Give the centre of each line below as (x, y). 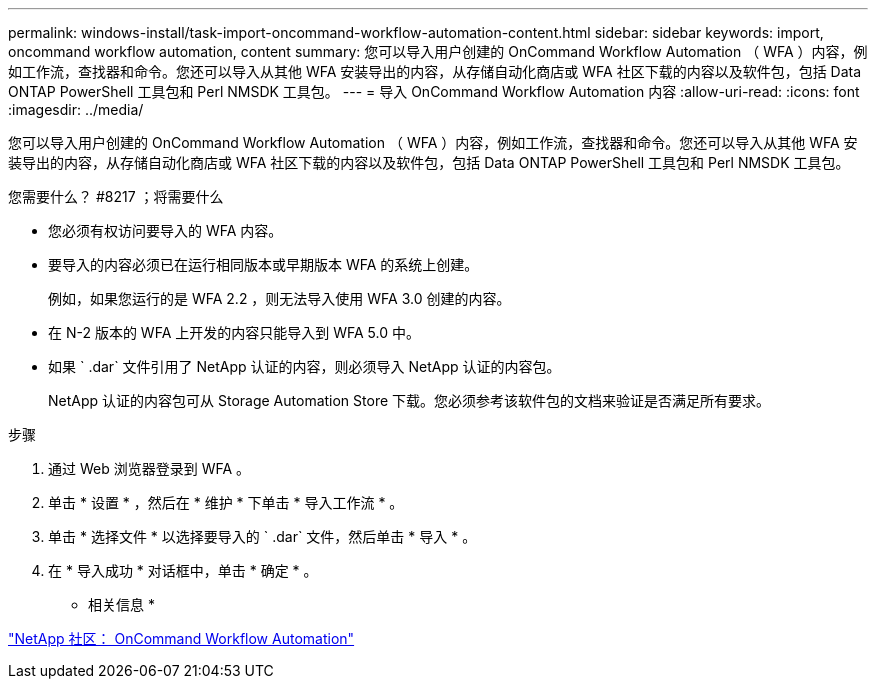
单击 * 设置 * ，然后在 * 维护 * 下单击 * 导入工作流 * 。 (226, 502)
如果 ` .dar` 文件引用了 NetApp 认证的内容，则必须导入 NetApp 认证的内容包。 (304, 366)
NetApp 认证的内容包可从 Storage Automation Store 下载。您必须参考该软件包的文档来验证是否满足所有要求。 (409, 400)
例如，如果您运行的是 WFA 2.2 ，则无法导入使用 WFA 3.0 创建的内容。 (279, 298)
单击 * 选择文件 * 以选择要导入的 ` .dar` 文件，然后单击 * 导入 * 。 (262, 536)
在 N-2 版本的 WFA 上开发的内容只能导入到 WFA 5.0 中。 (234, 332)
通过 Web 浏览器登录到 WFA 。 (149, 468)
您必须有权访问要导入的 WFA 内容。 (165, 230)
